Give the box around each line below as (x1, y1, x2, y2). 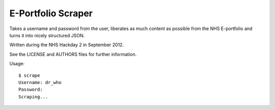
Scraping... (18, 94, 48, 99)
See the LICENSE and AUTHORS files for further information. (9, 51, 137, 57)
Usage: (9, 61, 25, 67)
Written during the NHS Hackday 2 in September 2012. (9, 42, 124, 48)
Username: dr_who (18, 79, 62, 85)
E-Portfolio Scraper (9, 8, 93, 19)
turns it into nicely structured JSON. (9, 32, 85, 38)
